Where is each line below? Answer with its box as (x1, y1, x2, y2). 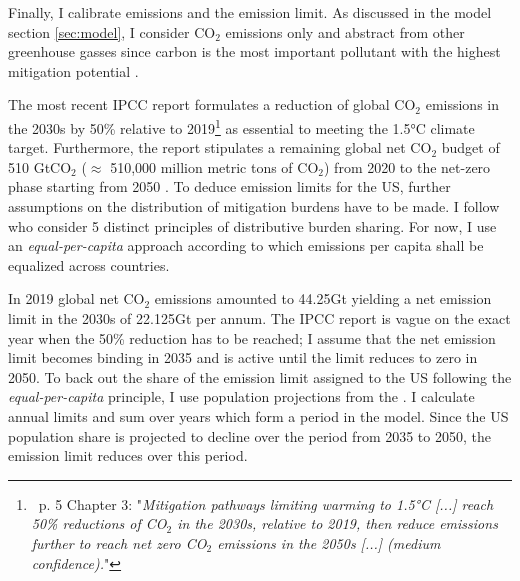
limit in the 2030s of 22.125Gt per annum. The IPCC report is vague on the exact (8, 307, 511, 328)
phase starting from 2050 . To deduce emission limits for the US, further (8, 176, 451, 197)
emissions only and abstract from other (225, 21, 465, 42)
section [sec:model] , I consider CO (8, 21, 216, 42)
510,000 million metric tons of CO (110, 156, 319, 177)
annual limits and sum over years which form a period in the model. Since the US (8, 405, 509, 426)
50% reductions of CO (31, 513, 167, 534)
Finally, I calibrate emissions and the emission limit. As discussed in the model (8, 2, 492, 22)
